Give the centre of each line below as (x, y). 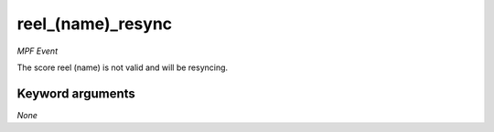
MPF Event (38, 51)
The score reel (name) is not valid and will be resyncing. (123, 67)
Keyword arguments (76, 93)
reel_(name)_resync (95, 24)
